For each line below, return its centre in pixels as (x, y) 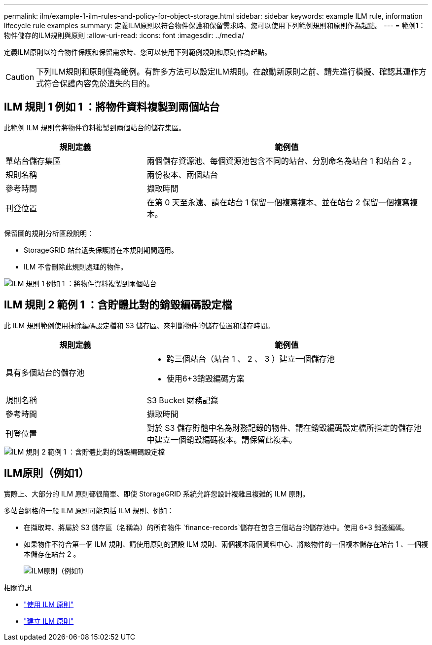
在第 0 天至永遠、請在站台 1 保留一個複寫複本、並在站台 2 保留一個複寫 (278, 202)
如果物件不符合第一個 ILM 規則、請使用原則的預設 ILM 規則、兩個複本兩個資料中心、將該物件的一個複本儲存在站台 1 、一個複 (226, 544)
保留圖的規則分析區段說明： (49, 233)
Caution (20, 77)
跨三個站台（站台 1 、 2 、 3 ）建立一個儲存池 (251, 359)
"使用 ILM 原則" (49, 604)
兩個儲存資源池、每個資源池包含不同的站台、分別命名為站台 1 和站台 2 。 (281, 161)
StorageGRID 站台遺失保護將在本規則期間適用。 (101, 250)
